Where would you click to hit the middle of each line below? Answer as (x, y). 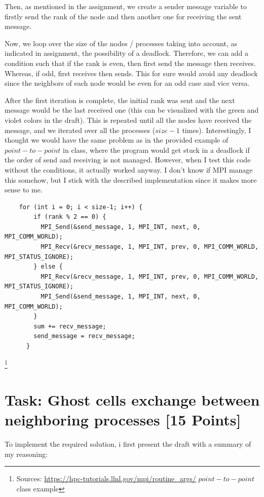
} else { (48, 267)
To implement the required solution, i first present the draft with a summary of (128, 444)
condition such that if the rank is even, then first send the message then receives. (130, 63)
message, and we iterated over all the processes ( (80, 130)
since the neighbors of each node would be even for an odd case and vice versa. (127, 83)
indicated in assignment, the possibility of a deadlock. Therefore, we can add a (127, 53)
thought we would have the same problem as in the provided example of (117, 140)
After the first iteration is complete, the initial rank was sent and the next (120, 100)
